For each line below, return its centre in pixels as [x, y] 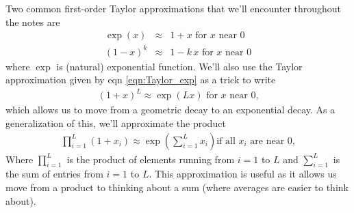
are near [267, 141]
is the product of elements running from [151, 159]
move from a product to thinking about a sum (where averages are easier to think [177, 187]
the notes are [33, 22]
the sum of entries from [54, 174]
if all [226, 141]
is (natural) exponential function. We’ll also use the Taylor [179, 66]
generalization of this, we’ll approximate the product [116, 123]
